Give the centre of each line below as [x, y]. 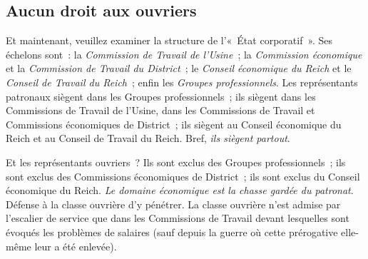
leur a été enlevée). [76, 246]
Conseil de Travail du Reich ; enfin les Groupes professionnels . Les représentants [182, 82]
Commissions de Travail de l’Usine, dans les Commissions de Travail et [160, 110]
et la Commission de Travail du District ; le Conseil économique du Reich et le [179, 68]
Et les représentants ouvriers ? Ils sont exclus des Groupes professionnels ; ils [176, 162]
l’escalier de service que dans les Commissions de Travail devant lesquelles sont [178, 218]
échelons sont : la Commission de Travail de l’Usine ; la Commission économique [184, 54]
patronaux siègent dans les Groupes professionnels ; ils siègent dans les [161, 96]
